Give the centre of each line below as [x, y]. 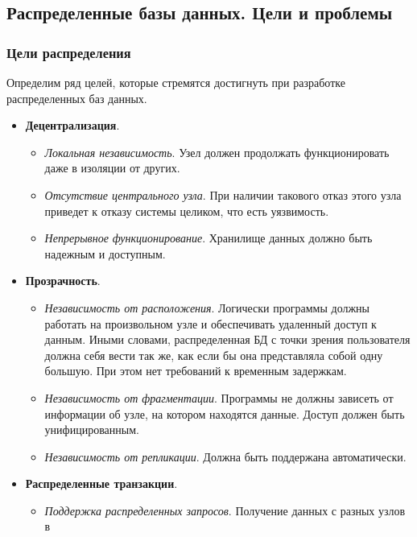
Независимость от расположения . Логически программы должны [207, 307]
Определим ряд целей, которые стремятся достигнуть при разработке [176, 82]
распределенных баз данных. [77, 98]
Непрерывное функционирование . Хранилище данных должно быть [208, 238]
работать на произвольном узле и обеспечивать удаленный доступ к [211, 323]
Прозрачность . [63, 281]
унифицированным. [92, 430]
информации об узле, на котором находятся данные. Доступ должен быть [225, 413]
